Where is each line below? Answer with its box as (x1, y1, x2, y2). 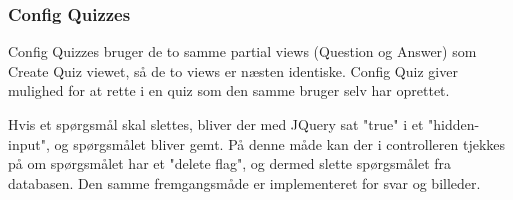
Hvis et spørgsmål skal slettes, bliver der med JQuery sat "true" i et (8, 114, 424, 134)
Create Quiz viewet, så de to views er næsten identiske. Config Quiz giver (8, 60, 458, 81)
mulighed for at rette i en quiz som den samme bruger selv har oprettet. (8, 80, 450, 101)
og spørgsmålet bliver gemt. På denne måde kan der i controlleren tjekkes (54, 133, 506, 154)
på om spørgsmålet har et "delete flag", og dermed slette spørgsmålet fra (8, 153, 452, 174)
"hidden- (428, 114, 480, 134)
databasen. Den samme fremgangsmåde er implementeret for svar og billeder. (8, 172, 481, 193)
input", (8, 133, 50, 154)
